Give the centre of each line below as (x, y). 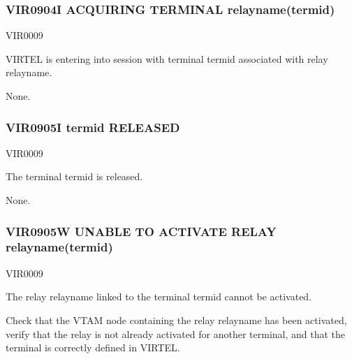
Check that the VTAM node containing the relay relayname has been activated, (176, 320)
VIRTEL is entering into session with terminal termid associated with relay (167, 58)
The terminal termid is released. (74, 176)
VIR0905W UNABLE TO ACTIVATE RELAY (141, 231)
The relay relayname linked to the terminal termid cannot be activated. (159, 296)
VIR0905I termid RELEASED (93, 127)
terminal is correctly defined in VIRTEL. (93, 347)
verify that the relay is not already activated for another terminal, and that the (176, 334)
